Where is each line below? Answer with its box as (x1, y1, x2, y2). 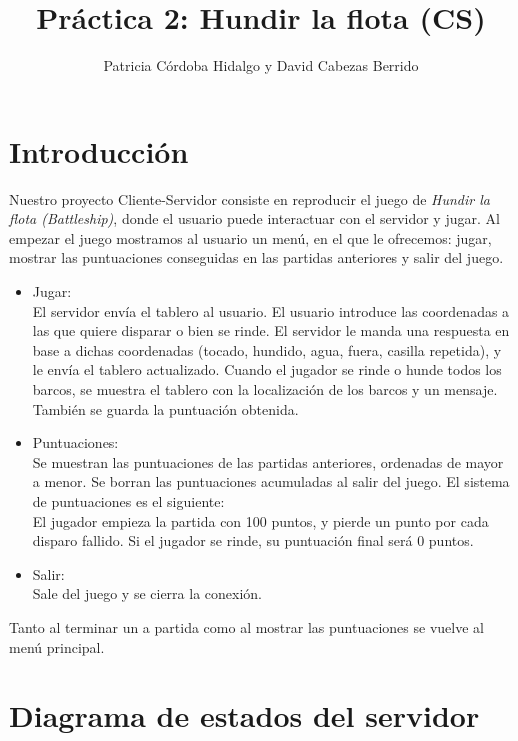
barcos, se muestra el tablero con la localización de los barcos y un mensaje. (32, 379, 498, 399)
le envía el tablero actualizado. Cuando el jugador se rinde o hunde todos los (32, 359, 502, 380)
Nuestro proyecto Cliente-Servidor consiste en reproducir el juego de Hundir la (9, 188, 490, 209)
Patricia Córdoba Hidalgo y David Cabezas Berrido (103, 55, 419, 76)
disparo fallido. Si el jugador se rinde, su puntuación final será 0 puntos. (32, 530, 474, 551)
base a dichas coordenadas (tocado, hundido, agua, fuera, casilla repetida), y (32, 339, 502, 360)
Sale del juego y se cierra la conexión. (32, 583, 262, 604)
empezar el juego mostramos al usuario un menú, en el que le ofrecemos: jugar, (9, 227, 492, 248)
